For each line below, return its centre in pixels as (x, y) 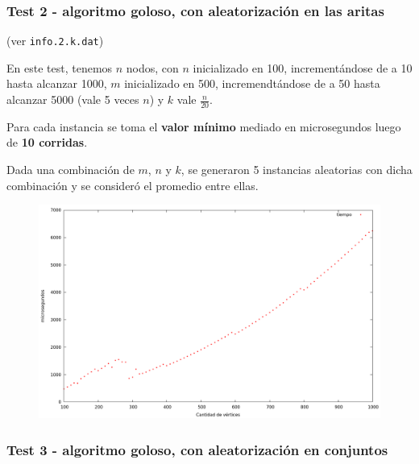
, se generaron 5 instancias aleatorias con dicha (297, 170)
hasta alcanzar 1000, (57, 83)
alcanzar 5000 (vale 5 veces (73, 99)
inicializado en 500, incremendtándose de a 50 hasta (252, 83)
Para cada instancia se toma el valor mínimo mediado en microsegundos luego (204, 126)
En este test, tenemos (60, 67)
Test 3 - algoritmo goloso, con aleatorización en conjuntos (197, 449)
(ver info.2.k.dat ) (55, 41)
